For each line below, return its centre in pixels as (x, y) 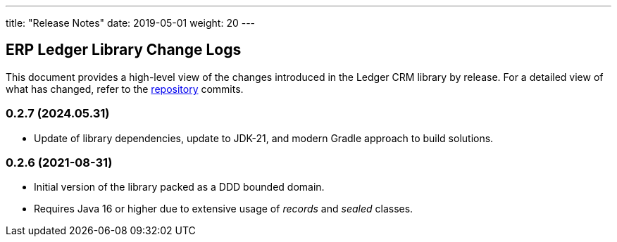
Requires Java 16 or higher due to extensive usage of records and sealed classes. (224, 209)
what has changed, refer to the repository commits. (125, 89)
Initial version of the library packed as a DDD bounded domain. (179, 187)
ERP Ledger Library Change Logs (124, 50)
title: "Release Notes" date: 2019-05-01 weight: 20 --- (131, 23)
